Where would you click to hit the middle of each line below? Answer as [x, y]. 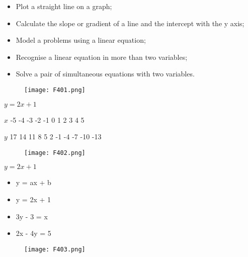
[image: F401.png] [55, 90]
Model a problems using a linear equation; [81, 40]
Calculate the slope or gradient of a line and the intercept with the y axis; [130, 23]
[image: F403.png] [55, 249]
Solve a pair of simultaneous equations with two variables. [105, 74]
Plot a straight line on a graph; [64, 6]
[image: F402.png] [55, 153]
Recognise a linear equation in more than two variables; [102, 57]
